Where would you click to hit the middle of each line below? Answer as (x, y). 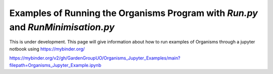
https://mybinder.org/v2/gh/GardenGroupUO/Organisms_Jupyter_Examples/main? (95, 58)
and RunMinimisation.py (62, 27)
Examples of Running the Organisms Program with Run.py (133, 13)
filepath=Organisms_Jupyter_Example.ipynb (55, 65)
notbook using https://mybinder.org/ (47, 49)
